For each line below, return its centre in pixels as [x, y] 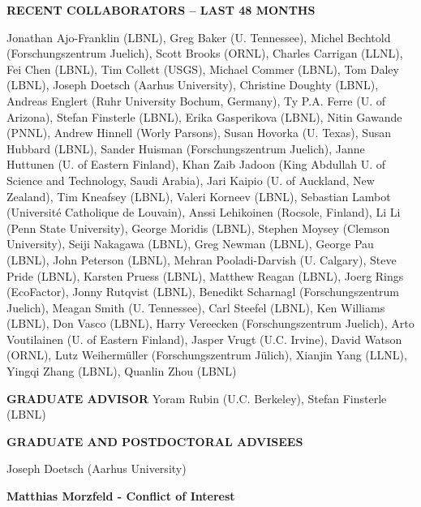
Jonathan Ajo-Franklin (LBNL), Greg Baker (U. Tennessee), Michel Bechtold [199, 37]
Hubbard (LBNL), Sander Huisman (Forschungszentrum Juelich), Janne [186, 148]
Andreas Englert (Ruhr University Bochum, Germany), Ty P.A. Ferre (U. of [196, 100]
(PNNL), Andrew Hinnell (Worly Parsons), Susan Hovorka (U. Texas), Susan [199, 133]
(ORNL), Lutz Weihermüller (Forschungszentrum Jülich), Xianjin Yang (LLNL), [207, 355]
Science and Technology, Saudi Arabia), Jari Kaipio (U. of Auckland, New [191, 180]
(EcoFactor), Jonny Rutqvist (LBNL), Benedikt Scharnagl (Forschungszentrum [203, 292]
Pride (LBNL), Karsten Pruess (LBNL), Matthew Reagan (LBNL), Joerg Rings [205, 275]
